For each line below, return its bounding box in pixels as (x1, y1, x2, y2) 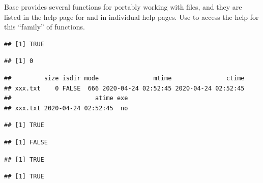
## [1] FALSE (4, 138, 48, 146)
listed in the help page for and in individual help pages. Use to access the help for (4, 11, 259, 22)
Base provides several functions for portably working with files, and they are (4, 2, 242, 12)
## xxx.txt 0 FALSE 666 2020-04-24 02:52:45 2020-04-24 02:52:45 (4, 84, 245, 92)
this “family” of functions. (4, 21, 85, 32)
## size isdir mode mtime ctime (4, 74, 245, 82)
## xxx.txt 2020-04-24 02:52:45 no (4, 104, 128, 112)
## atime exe (4, 95, 128, 102)
